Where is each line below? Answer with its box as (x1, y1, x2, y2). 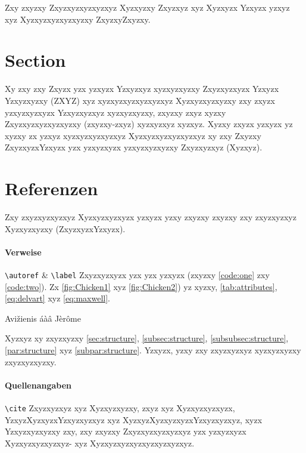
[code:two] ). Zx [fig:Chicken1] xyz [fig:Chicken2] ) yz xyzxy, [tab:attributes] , (5, 280, 277, 292)
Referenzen (5, 176, 98, 201)
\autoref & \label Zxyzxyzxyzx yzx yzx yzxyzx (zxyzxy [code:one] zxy (5, 268, 270, 281)
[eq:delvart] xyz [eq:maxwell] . (5, 292, 111, 304)
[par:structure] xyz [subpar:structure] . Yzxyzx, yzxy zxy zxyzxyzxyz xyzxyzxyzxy (5, 344, 301, 356)
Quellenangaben (5, 378, 72, 391)
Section (5, 48, 66, 72)
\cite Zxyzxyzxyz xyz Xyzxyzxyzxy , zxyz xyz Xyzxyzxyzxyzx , (5, 402, 235, 414)
